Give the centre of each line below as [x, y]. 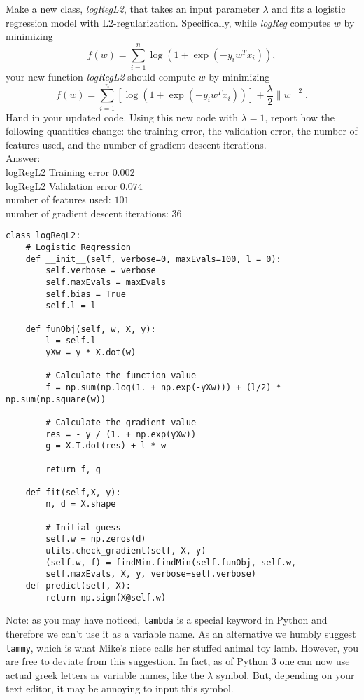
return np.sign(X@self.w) [106, 597]
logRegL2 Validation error [62, 185]
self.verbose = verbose [101, 271]
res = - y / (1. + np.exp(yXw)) [121, 434]
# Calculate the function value [121, 376]
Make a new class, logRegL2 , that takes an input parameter [133, 8]
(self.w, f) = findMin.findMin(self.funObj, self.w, [171, 562]
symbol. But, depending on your [285, 674]
